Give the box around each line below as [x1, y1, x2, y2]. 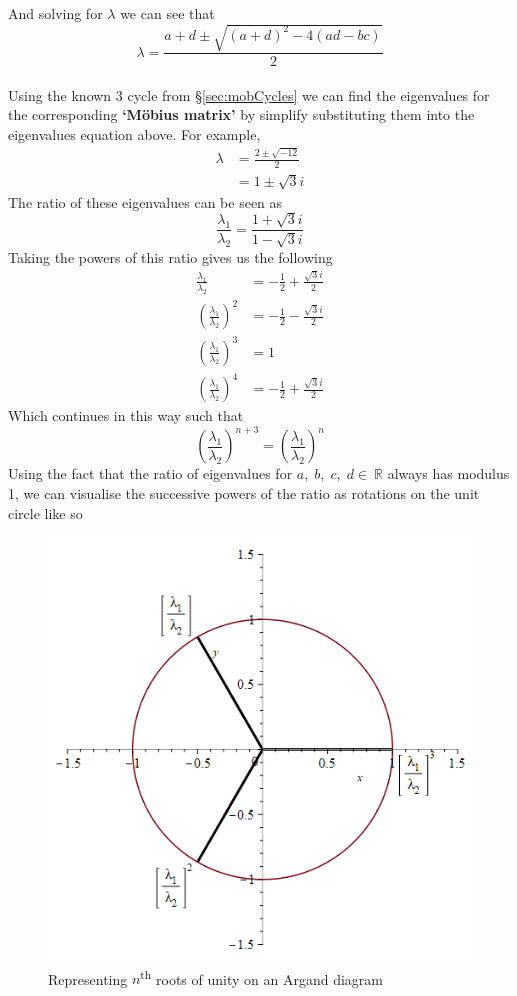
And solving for [8, 3, 103, 23]
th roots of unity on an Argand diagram [140, 965, 383, 989]
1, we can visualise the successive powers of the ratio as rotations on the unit [8, 482, 480, 503]
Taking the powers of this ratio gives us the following [8, 246, 333, 267]
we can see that [120, 3, 215, 23]
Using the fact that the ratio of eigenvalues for [8, 463, 293, 484]
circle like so [8, 502, 83, 523]
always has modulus [387, 463, 510, 484]
